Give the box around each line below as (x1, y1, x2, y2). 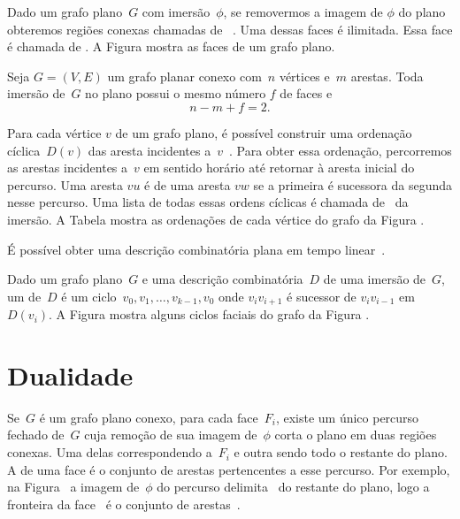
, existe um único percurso (275, 408, 419, 426)
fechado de (7, 425, 65, 444)
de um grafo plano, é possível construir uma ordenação (115, 123, 412, 141)
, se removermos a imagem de (223, 3, 383, 20)
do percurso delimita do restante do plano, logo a (157, 477, 430, 496)
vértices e (279, 66, 330, 85)
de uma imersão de (323, 270, 426, 288)
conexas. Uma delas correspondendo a (7, 443, 212, 462)
